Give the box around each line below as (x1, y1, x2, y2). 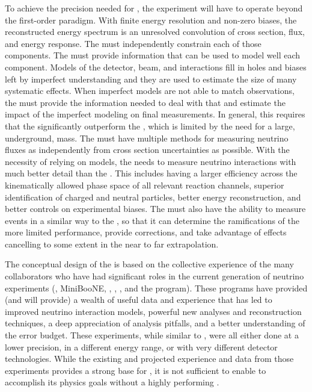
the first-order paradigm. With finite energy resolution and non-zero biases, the (5, 13, 297, 26)
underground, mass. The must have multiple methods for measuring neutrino (5, 131, 289, 144)
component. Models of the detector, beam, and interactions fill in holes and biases (5, 60, 307, 73)
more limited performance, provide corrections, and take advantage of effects (5, 226, 287, 238)
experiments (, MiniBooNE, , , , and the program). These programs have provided (5, 281, 308, 294)
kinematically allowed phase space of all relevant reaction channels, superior (5, 178, 284, 191)
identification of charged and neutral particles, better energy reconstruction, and (5, 190, 301, 203)
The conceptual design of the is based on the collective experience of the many (5, 258, 294, 270)
